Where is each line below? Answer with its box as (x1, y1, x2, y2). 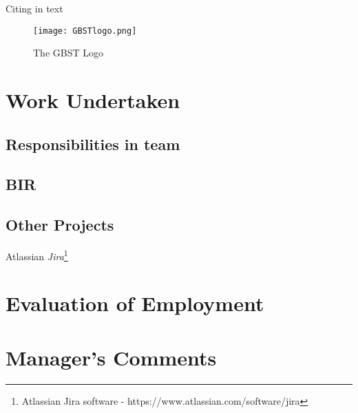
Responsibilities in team (6, 133, 180, 154)
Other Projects (6, 214, 114, 235)
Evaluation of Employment (6, 289, 264, 317)
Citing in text (6, 1, 63, 15)
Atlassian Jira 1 (6, 246, 68, 263)
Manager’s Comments (6, 343, 217, 371)
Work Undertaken (6, 86, 180, 114)
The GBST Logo (33, 45, 103, 60)
